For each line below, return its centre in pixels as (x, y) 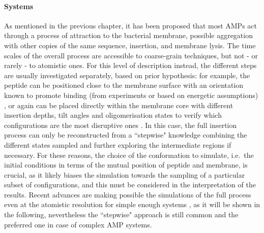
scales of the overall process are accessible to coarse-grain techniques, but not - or (131, 55)
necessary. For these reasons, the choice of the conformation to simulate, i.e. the (129, 155)
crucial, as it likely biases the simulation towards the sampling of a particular (125, 174)
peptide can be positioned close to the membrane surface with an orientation (124, 85)
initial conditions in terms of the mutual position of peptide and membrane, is (126, 165)
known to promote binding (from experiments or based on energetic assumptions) (131, 95)
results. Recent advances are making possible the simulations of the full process (128, 194)
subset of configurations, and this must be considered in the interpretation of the (130, 185)
